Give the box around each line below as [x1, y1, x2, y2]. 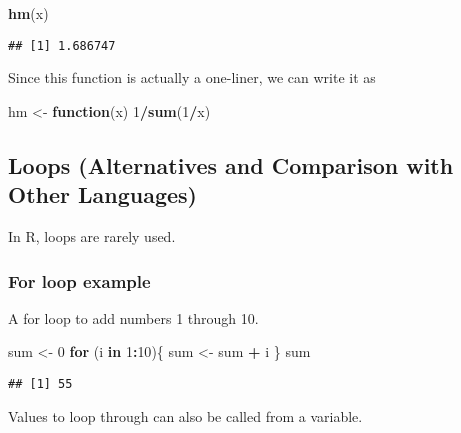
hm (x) [8, 3, 49, 23]
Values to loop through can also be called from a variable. [8, 405, 363, 426]
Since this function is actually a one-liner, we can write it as [8, 67, 376, 88]
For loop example [8, 268, 151, 293]
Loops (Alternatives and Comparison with [8, 149, 454, 180]
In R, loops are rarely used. [8, 226, 176, 247]
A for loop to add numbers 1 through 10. [8, 307, 259, 328]
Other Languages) [8, 179, 197, 210]
